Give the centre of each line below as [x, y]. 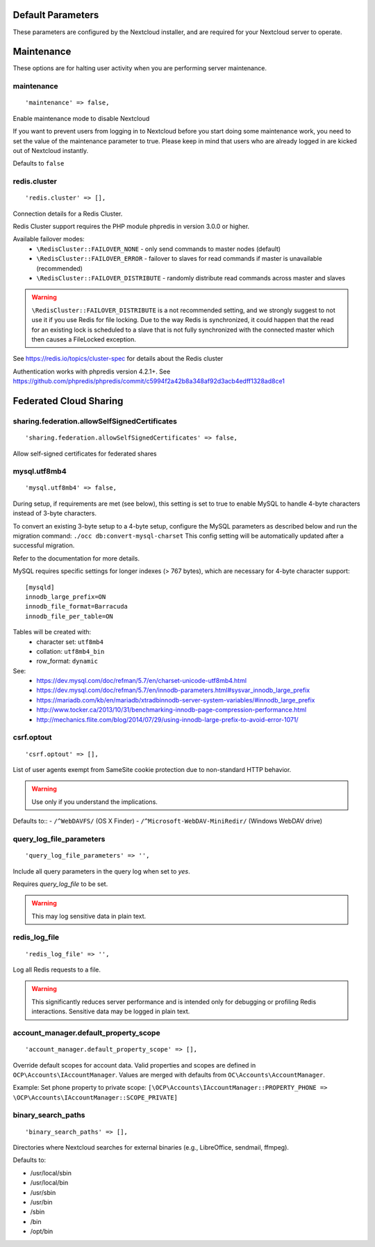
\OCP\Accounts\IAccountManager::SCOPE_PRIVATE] [95, 1097]
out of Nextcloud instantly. [51, 150]
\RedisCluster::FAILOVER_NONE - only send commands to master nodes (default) [159, 249]
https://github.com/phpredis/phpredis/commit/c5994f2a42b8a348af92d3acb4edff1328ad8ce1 [149, 381]
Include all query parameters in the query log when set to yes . [101, 871]
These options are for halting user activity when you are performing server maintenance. [140, 68]
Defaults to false [39, 163]
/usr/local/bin [49, 1183]
